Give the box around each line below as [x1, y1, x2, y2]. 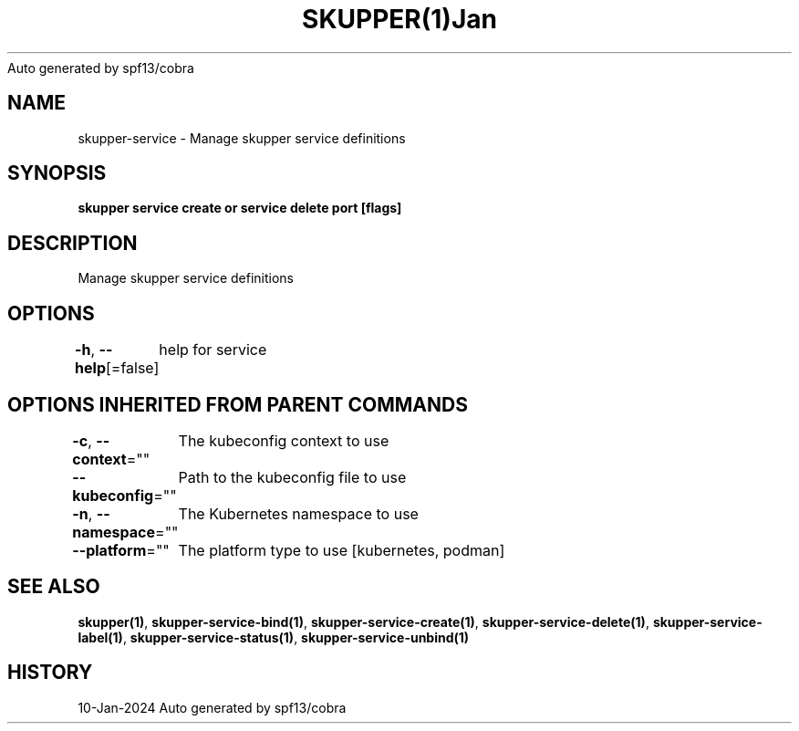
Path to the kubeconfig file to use [178, 467, 407, 486]
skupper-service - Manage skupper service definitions [78, 130, 406, 146]
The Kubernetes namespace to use [178, 504, 419, 523]
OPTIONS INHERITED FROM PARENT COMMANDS [7, 392, 468, 416]
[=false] [105, 359, 160, 378]
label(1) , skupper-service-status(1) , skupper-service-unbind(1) [78, 629, 470, 645]
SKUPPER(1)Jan [302, 4, 497, 35]
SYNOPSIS [7, 162, 107, 185]
